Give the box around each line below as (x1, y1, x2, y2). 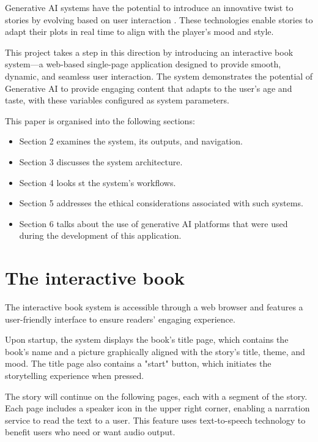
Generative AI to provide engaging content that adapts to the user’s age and (5, 81, 292, 94)
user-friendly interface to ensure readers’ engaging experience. (5, 312, 235, 325)
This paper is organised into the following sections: (5, 114, 195, 127)
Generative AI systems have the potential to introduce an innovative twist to (5, 1, 294, 13)
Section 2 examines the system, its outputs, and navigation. (19, 135, 243, 148)
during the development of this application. (19, 229, 182, 242)
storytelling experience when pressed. (5, 369, 144, 381)
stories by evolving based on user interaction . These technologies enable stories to (5, 13, 313, 26)
